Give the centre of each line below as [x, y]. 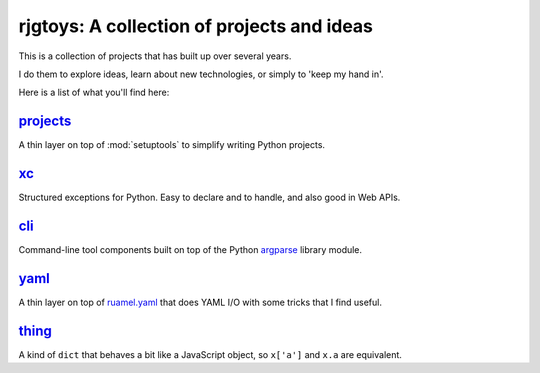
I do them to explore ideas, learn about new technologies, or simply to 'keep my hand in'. [201, 74]
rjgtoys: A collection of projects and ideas [196, 26]
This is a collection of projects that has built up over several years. [155, 56]
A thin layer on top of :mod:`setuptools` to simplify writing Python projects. [171, 145]
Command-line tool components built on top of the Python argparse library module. [190, 250]
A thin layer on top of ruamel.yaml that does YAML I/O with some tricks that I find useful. [200, 302]
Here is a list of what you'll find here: [94, 92]
